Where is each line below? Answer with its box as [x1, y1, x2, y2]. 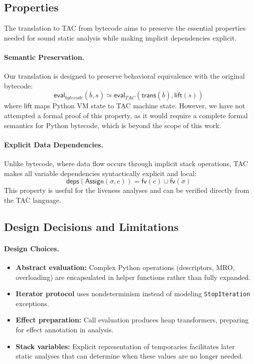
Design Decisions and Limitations [4, 219, 179, 234]
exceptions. [15, 298, 50, 308]
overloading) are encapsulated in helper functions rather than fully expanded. [15, 272, 251, 282]
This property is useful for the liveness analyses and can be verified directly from [4, 185, 250, 195]
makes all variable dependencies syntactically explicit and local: [4, 168, 197, 178]
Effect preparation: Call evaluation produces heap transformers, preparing [15, 315, 249, 325]
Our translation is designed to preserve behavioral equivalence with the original [4, 71, 245, 81]
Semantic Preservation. [4, 51, 85, 62]
